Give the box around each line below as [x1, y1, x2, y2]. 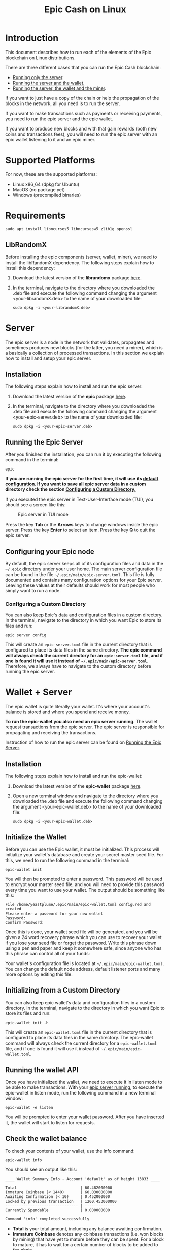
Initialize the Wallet [5, 832, 67, 842]
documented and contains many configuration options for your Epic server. [5, 577, 162, 583]
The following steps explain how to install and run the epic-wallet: [5, 773, 143, 779]
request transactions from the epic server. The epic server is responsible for [5, 724, 165, 730]
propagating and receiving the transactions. [5, 730, 97, 736]
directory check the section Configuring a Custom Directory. [5, 486, 136, 492]
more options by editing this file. [5, 971, 73, 977]
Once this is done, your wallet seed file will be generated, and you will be [5, 929, 158, 935]
